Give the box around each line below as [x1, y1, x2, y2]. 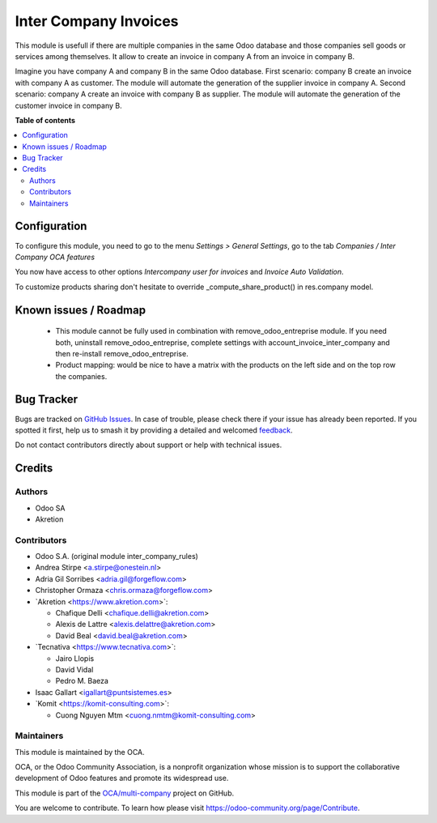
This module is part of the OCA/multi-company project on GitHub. [15, 788, 235, 798]
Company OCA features [15, 252, 95, 262]
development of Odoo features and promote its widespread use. [15, 774, 229, 783]
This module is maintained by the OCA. [15, 747, 145, 757]
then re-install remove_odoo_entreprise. [55, 348, 189, 358]
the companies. [55, 371, 108, 381]
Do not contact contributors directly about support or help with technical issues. [15, 440, 282, 450]
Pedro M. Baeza [55, 676, 109, 686]
